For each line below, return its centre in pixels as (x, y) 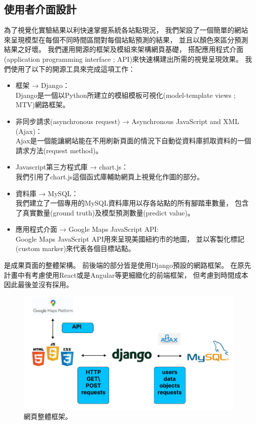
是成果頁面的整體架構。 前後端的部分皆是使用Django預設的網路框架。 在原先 (128, 265)
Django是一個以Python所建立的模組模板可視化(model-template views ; (126, 95)
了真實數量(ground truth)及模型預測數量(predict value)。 (105, 212)
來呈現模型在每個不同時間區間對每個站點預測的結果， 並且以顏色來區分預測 (126, 39)
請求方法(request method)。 (59, 150)
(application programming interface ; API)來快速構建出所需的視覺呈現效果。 (124, 59)
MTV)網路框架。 (42, 105)
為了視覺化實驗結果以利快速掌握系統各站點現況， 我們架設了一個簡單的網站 (126, 30)
